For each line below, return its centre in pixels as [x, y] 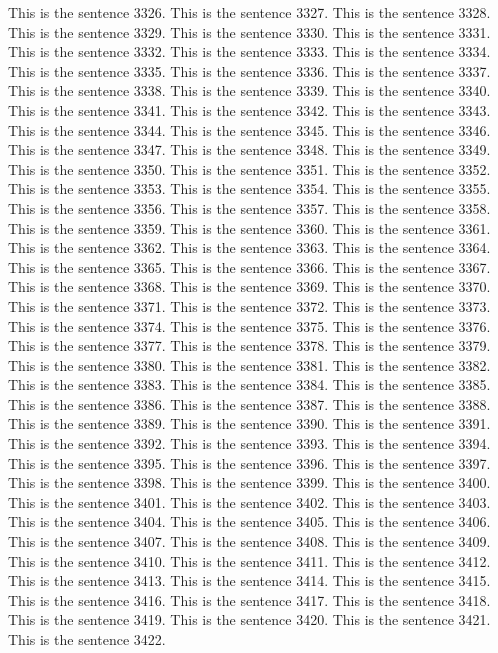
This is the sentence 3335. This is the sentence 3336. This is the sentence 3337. [249, 70]
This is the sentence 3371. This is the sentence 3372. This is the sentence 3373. [249, 305]
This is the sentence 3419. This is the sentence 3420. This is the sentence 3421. [249, 619]
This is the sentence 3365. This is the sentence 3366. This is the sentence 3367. [249, 266]
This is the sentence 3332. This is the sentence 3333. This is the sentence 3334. [249, 51]
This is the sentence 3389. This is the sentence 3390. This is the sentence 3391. [249, 423]
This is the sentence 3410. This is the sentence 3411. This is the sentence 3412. [249, 560]
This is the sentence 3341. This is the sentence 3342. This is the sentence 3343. [249, 109]
